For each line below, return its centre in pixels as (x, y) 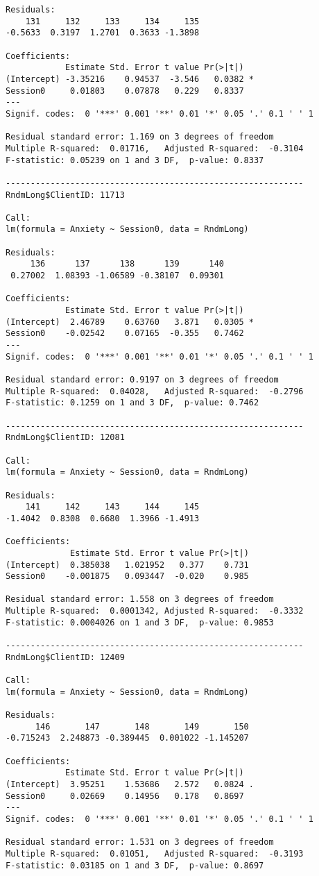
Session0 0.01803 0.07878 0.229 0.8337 (125, 91)
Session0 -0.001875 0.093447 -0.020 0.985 (127, 576)
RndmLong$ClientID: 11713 (65, 195)
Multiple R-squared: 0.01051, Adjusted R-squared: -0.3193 (155, 853)
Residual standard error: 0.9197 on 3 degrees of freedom (142, 380)
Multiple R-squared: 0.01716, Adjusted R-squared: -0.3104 (155, 148)
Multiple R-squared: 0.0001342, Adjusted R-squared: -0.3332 (155, 611)
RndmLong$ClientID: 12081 (65, 438)
